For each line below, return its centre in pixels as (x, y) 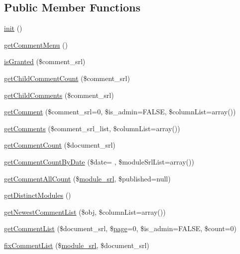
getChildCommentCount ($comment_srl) (67, 78)
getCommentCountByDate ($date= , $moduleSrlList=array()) (99, 161)
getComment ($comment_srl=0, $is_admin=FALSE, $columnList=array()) (120, 112)
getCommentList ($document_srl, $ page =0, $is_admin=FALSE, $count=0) (120, 228)
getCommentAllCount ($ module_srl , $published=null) (87, 178)
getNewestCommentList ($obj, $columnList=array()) (85, 212)
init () (13, 28)
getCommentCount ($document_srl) (60, 145)
